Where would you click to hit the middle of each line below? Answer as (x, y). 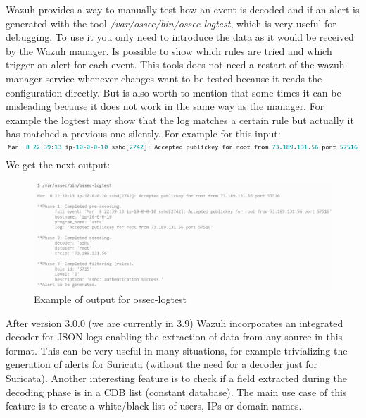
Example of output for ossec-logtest (111, 299)
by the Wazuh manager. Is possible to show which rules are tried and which (169, 50)
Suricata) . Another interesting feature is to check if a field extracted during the (176, 377)
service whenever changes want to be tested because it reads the (184, 78)
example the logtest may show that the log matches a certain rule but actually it (180, 119)
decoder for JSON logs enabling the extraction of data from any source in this (174, 337)
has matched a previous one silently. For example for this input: (143, 134)
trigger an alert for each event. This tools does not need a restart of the (160, 64)
